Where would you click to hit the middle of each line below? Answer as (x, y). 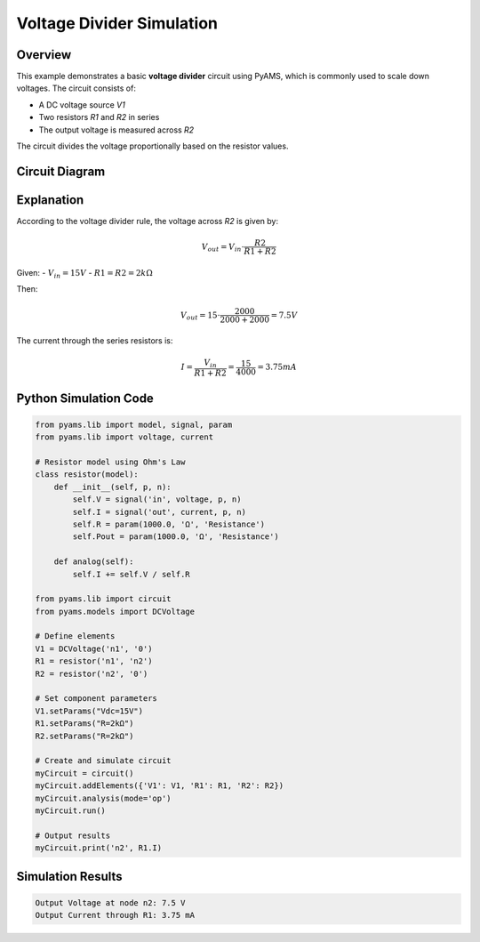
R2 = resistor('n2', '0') (92, 673)
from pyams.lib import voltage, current (124, 437)
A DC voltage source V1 (82, 105)
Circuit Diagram (61, 171)
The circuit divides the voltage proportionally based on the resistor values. (152, 146)
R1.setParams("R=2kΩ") (84, 724)
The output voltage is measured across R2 (116, 130)
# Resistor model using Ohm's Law (110, 462)
